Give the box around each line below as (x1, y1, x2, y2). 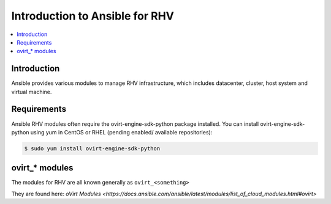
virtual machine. (11, 88, 52, 95)
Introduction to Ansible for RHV (11, 9, 174, 23)
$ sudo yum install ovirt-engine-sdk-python (24, 145, 161, 152)
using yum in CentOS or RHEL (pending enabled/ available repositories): (30, 128, 213, 136)
